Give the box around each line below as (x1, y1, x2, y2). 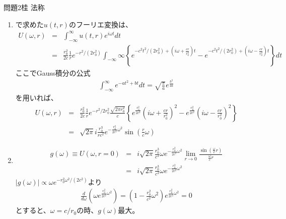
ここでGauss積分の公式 (15, 67, 91, 78)
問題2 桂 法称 (4, 2, 45, 12)
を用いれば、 (15, 92, 58, 103)
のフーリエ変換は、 (68, 19, 132, 29)
